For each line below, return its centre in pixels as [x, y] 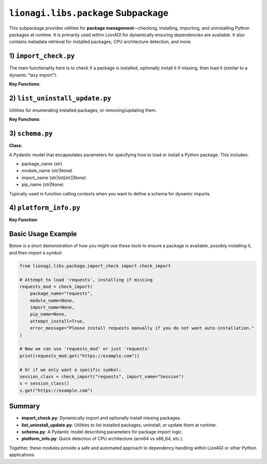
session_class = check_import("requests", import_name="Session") [102, 377]
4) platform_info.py [45, 208]
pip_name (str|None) [43, 185]
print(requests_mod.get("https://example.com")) [80, 356]
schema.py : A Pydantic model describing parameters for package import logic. [102, 432]
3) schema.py [31, 134]
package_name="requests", [61, 294]
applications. [22, 455]
